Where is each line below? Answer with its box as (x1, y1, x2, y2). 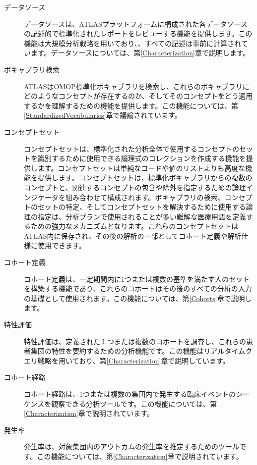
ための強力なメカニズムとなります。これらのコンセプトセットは (30, 221, 239, 231)
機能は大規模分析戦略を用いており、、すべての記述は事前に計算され (24, 38, 241, 48)
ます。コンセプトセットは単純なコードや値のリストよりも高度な (37, 162, 246, 173)
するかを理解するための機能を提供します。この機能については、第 (24, 100, 238, 110)
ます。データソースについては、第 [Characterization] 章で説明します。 (30, 48, 250, 58)
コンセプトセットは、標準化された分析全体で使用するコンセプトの (24, 143, 239, 154)
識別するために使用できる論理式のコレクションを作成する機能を (37, 153, 246, 163)
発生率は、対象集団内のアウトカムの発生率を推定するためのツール (24, 441, 239, 452)
